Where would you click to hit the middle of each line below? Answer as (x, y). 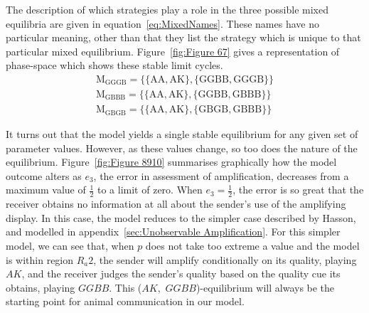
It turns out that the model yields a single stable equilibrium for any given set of (182, 134)
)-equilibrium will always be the (265, 287)
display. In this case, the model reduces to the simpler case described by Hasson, (181, 217)
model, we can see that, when (70, 246)
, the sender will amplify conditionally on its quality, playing (225, 259)
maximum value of (46, 190)
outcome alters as (44, 175)
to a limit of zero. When (150, 190)
